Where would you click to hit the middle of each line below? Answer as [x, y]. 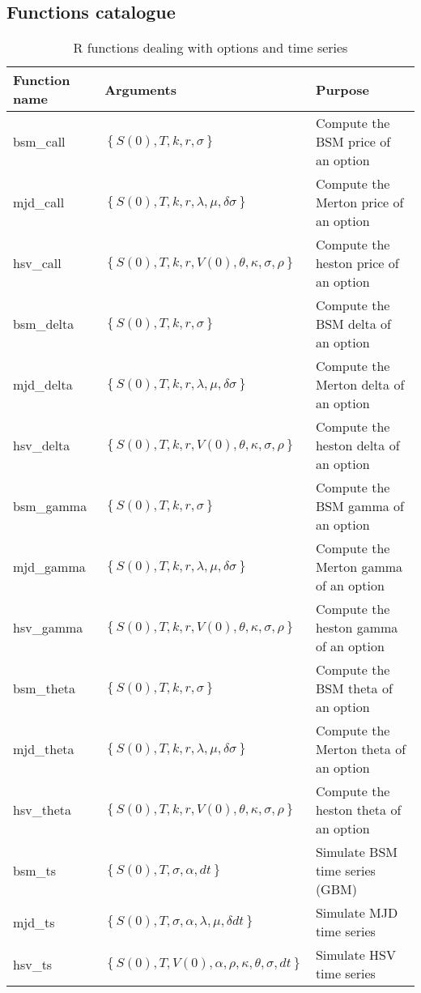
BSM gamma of [359, 506]
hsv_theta [43, 810]
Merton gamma [359, 567]
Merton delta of [360, 385]
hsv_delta [42, 445]
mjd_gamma [49, 567]
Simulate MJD [357, 913]
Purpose [342, 89]
